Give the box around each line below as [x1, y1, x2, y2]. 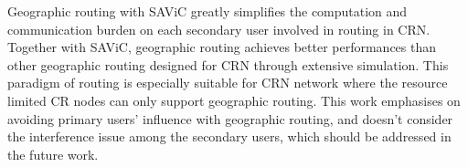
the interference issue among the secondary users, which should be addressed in [7, 127, 452, 146]
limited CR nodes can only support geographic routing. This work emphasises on [7, 90, 461, 110]
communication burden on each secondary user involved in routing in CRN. [7, 19, 431, 38]
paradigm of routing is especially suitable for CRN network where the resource [7, 73, 448, 92]
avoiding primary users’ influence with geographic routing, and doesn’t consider [7, 109, 453, 128]
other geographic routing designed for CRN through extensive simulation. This [7, 55, 449, 74]
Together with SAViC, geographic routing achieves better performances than [7, 37, 437, 57]
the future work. [7, 144, 99, 163]
